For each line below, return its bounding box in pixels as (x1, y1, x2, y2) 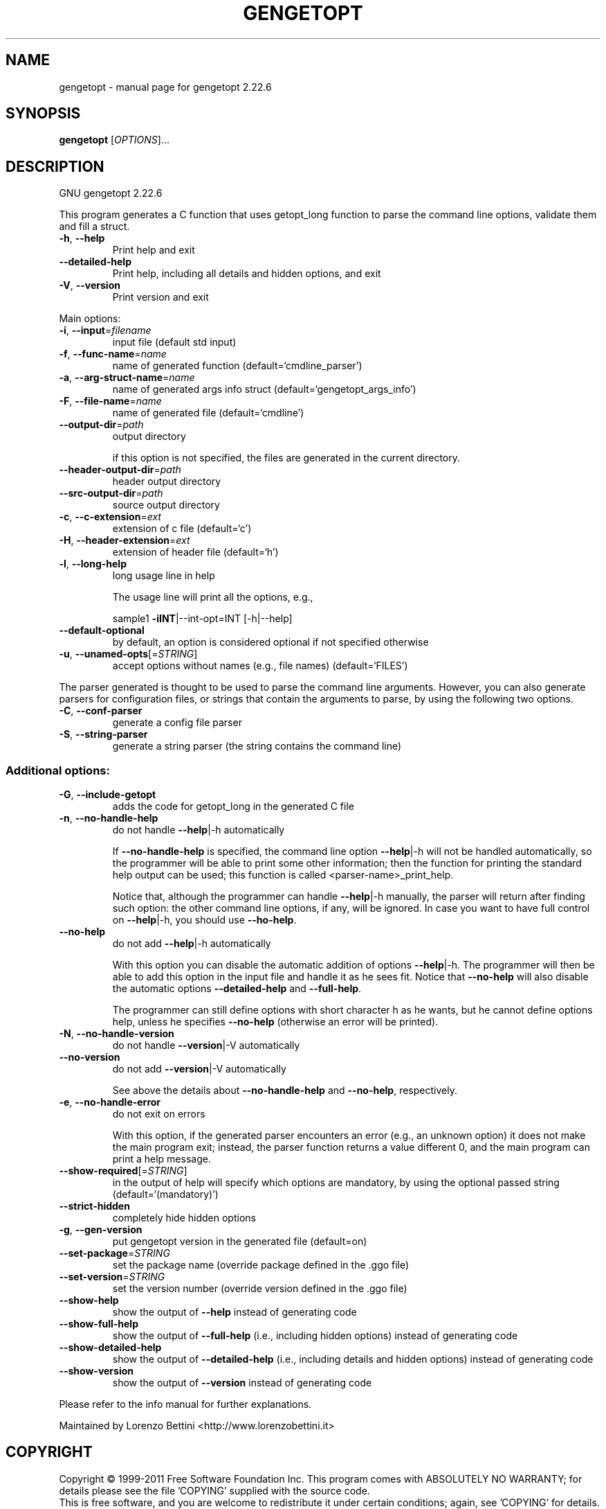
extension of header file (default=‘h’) (112, 546, 279, 558)
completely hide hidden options (112, 1212, 256, 1224)
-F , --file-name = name (59, 395, 162, 407)
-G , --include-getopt (59, 788, 156, 801)
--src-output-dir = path (59, 487, 163, 500)
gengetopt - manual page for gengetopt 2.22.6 (59, 80, 272, 93)
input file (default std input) (112, 336, 237, 348)
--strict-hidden (59, 1200, 130, 1212)
